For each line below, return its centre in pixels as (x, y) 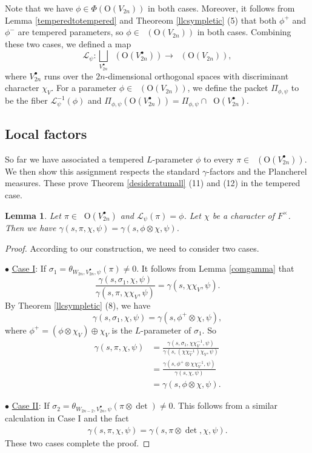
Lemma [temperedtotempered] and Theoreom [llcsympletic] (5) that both (141, 20)
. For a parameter (84, 88)
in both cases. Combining (244, 32)
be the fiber (26, 100)
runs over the (68, 75)
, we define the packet (228, 88)
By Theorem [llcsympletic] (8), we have (78, 305)
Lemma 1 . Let (33, 215)
